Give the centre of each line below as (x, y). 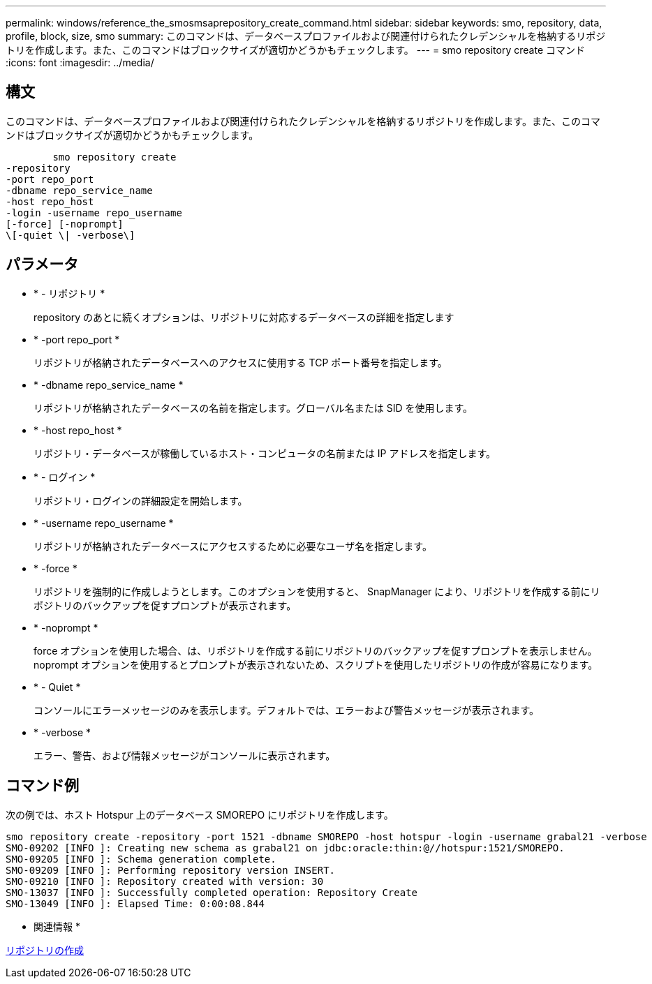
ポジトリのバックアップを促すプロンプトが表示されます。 (165, 605)
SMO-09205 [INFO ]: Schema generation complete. (141, 859)
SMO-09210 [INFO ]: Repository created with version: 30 (165, 881)
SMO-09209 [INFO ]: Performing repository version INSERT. (171, 870)
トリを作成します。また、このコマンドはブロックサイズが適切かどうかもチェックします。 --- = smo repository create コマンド (295, 50)
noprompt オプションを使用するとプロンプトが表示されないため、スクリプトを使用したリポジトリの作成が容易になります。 (316, 664)
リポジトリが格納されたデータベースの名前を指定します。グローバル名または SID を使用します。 (253, 408)
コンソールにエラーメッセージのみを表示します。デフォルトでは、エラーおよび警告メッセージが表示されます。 (287, 710)
